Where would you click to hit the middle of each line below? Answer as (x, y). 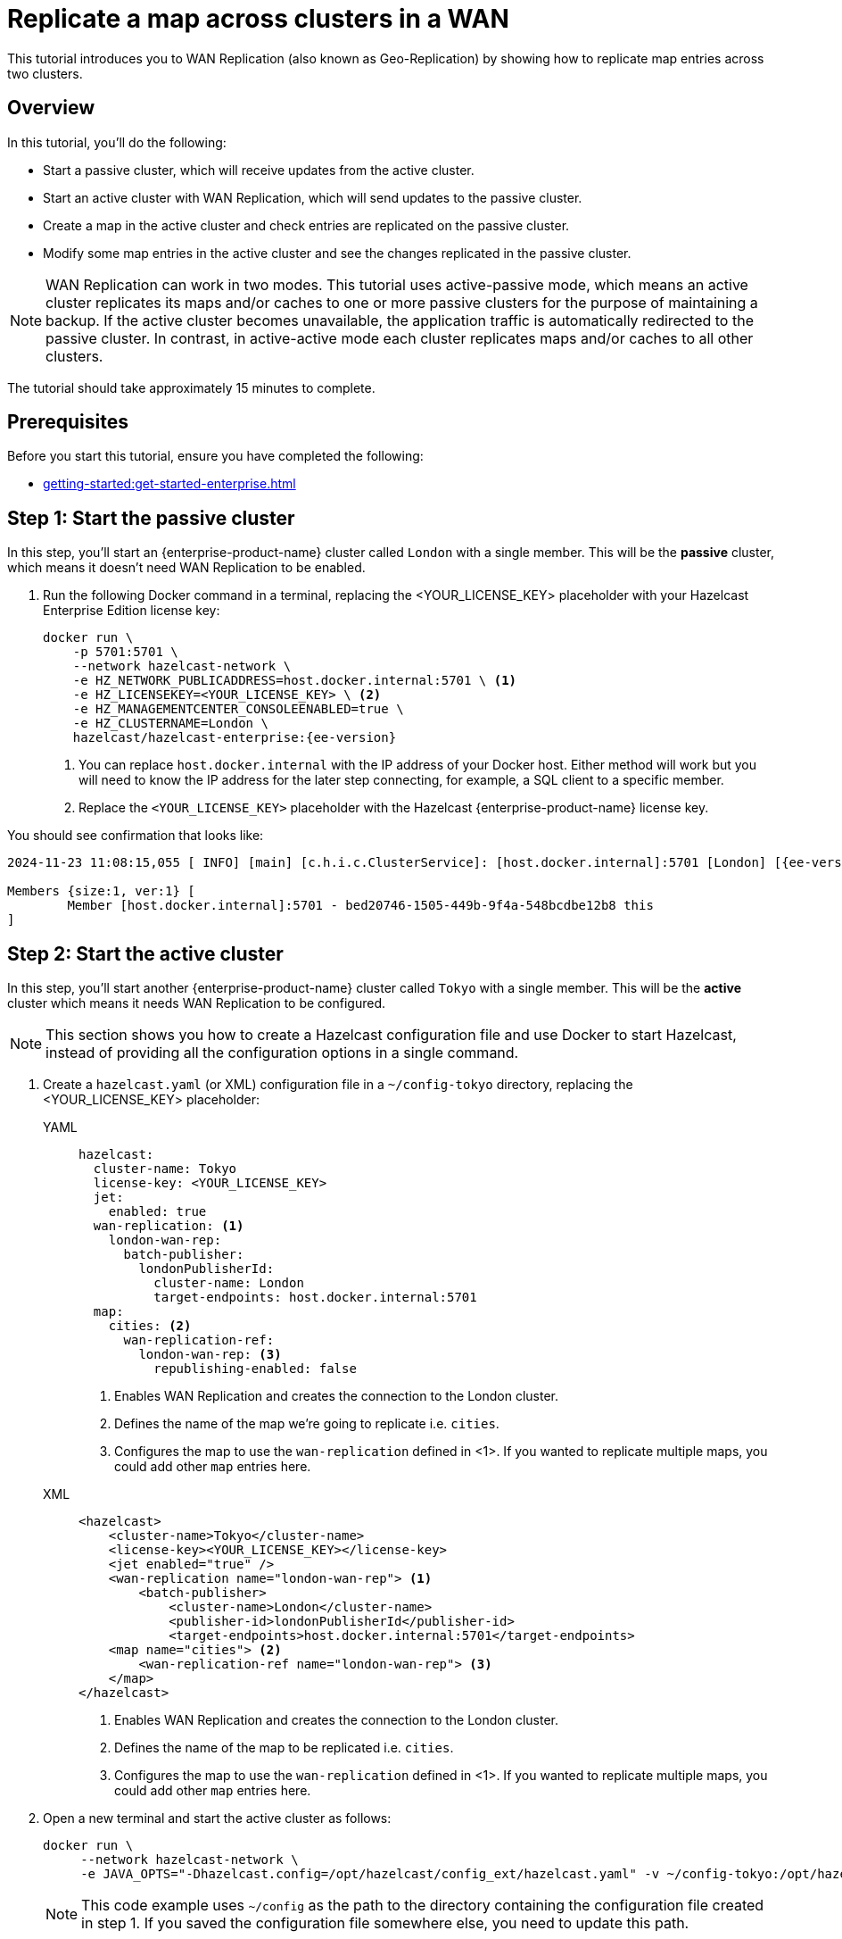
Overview (51, 108)
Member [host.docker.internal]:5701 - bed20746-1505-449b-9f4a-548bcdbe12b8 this (360, 906)
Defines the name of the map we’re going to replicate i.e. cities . (307, 1424)
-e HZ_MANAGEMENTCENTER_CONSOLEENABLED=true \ (238, 709)
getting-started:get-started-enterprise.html (169, 484)
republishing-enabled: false (255, 1369)
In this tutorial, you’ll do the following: (117, 142)
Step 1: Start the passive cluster (151, 518)
